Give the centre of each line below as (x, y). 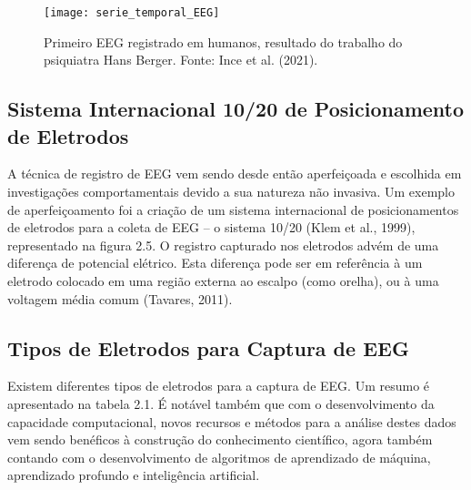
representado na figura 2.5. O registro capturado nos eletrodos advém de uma (223, 245)
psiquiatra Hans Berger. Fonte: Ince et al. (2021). (181, 60)
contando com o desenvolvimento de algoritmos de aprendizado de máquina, (219, 457)
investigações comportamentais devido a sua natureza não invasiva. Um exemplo (231, 192)
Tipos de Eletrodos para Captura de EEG (208, 347)
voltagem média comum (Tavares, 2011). (120, 298)
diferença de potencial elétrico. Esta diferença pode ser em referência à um (215, 263)
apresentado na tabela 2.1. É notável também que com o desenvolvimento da (221, 403)
